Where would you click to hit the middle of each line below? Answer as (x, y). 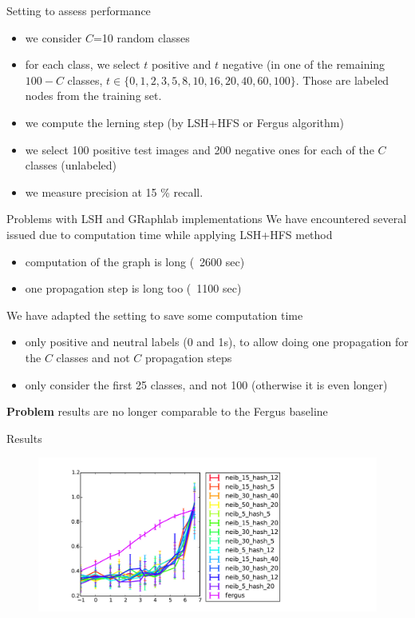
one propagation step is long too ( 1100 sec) (133, 288)
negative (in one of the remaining (304, 64)
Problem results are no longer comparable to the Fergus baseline (167, 411)
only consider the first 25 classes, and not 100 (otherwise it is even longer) (206, 384)
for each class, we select (83, 64)
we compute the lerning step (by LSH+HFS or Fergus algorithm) (184, 122)
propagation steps (188, 357)
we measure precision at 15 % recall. (114, 191)
